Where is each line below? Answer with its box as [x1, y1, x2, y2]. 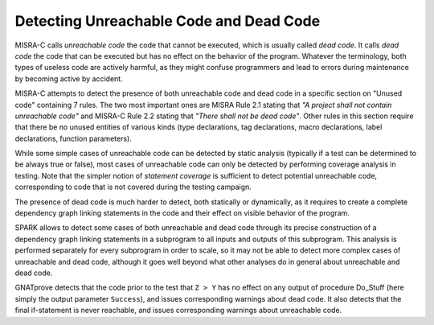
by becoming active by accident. [14, 73, 124, 84]
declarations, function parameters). [14, 134, 132, 143]
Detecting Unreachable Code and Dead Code [14, 12, 321, 30]
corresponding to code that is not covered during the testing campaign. [14, 182, 252, 192]
